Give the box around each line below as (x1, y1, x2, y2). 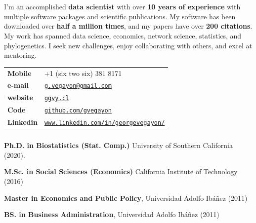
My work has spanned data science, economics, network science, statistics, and (4, 30, 242, 40)
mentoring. (4, 50, 37, 60)
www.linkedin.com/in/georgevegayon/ (44, 119, 165, 127)
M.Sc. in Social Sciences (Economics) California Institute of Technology (4, 166, 238, 177)
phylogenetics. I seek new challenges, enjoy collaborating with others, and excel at (4, 40, 253, 50)
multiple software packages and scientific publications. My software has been (4, 11, 236, 21)
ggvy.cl (44, 95, 70, 102)
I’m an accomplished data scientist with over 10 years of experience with (4, 1, 241, 12)
